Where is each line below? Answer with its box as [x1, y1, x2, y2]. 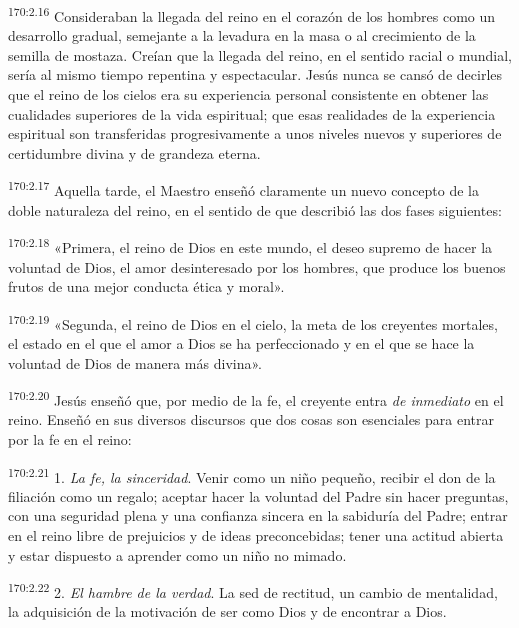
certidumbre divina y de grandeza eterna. [8, 142, 261, 163]
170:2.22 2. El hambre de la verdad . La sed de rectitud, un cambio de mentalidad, [8, 579, 498, 602]
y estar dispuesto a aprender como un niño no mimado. [8, 544, 347, 565]
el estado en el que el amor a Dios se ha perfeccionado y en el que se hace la [8, 332, 475, 353]
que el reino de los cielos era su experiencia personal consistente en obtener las [8, 84, 489, 105]
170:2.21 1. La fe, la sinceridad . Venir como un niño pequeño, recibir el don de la [8, 463, 496, 487]
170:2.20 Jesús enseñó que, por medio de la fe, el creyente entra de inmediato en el [8, 387, 504, 410]
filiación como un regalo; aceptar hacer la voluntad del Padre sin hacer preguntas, [8, 485, 509, 506]
